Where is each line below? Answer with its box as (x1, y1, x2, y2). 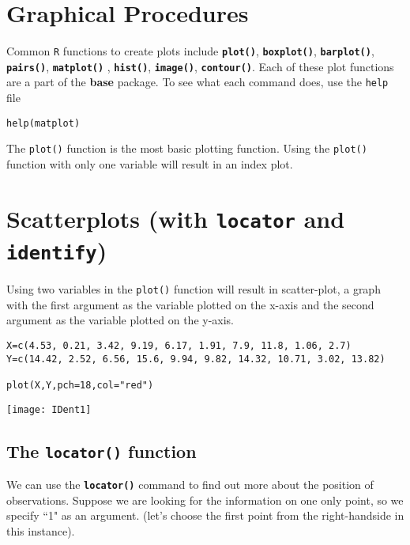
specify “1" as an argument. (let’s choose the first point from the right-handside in (6, 507, 404, 524)
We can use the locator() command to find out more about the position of (6, 476, 374, 493)
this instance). (6, 522, 75, 539)
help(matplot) (6, 117, 81, 129)
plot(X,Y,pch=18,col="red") (6, 379, 154, 391)
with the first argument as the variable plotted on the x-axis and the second (6, 296, 374, 312)
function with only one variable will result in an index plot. (6, 156, 293, 172)
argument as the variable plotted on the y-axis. (6, 312, 235, 328)
